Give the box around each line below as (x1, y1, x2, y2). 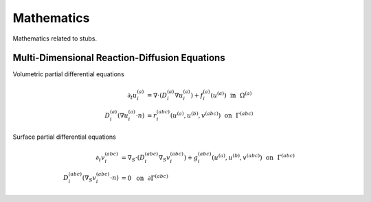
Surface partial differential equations (12, 133, 116, 141)
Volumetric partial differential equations (12, 70, 125, 78)
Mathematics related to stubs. (12, 34, 98, 43)
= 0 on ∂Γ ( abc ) (121, 172, 168, 182)
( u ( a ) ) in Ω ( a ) (210, 90, 252, 99)
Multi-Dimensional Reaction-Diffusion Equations (12, 52, 226, 64)
